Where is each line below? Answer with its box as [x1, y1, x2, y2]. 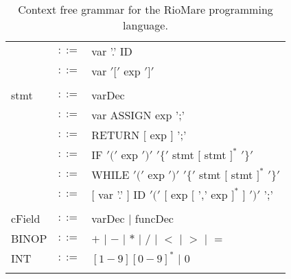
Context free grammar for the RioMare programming [18, 1, 273, 17]
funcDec [135, 210, 174, 226]
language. [123, 17, 168, 33]
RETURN [91, 127, 140, 143]
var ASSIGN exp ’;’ [91, 107, 185, 123]
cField [11, 210, 40, 226]
